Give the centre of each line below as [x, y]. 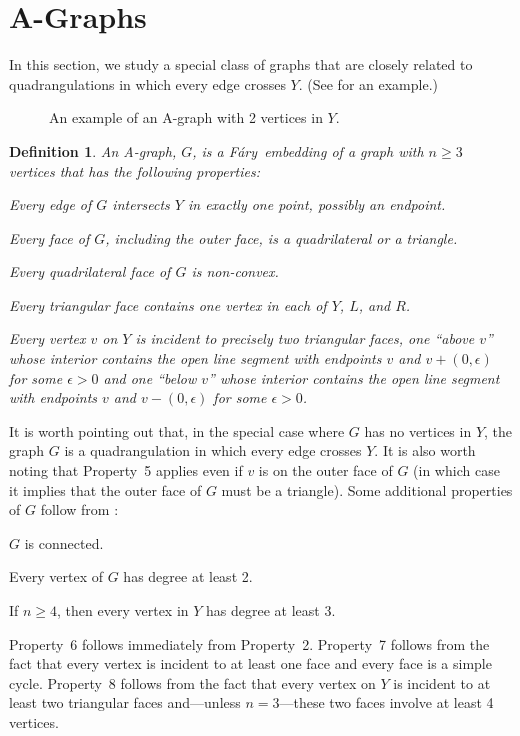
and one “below [150, 377]
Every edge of [50, 204]
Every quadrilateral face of [90, 271]
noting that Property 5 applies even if [126, 470]
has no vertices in [418, 430]
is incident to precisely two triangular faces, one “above [305, 338]
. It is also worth [425, 450]
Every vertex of [56, 576]
